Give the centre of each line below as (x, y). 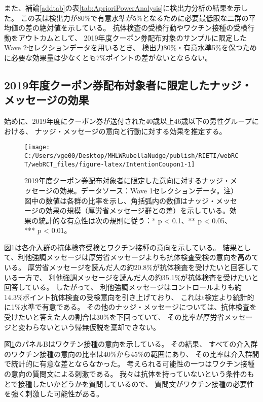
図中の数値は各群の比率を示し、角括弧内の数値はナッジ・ (120, 200)
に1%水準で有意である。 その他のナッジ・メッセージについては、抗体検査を (130, 307)
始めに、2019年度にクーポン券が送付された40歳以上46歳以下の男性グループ (128, 121)
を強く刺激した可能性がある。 (54, 394)
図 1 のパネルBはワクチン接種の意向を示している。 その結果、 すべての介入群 (131, 344)
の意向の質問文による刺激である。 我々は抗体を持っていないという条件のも (129, 374)
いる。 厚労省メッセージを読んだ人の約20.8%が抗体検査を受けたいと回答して (131, 267)
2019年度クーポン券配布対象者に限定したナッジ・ (128, 85)
